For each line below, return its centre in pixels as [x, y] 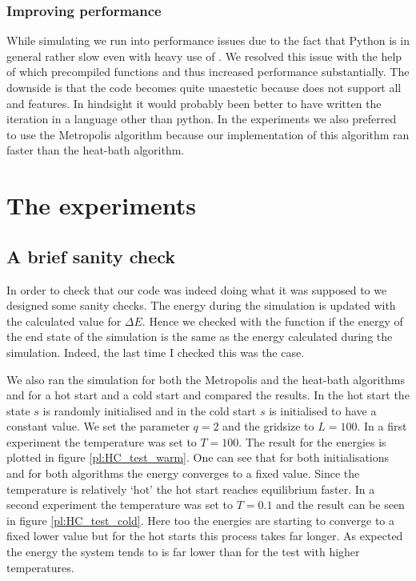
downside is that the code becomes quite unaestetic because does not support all [204, 87]
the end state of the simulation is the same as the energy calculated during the [200, 337]
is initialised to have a [323, 410]
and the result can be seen [340, 505]
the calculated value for [64, 321]
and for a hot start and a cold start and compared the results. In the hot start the [208, 395]
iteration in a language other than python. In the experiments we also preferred [202, 119]
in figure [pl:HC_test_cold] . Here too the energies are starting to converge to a [201, 520]
